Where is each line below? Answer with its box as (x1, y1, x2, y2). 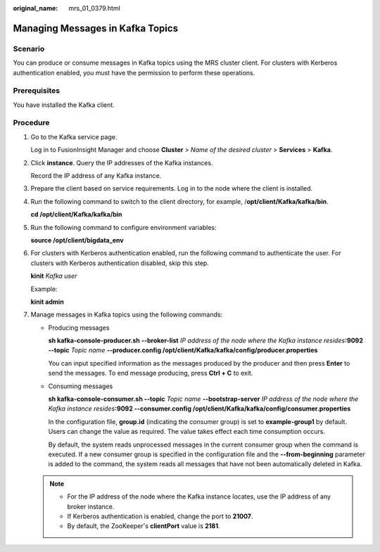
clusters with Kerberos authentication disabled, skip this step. (30, 259, 209, 267)
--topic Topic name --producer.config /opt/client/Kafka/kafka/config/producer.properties (48, 346, 318, 354)
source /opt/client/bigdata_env (30, 236, 124, 244)
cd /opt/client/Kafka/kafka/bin (30, 210, 122, 219)
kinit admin (30, 297, 65, 306)
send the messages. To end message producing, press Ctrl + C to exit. (48, 369, 253, 378)
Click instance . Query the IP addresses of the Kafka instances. (30, 158, 213, 167)
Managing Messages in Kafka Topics (13, 22, 179, 34)
